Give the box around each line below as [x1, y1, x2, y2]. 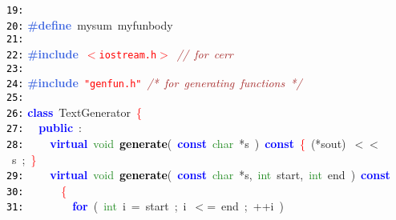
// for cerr [176, 45, 233, 62]
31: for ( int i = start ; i [6, 198, 187, 214]
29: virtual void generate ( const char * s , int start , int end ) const [6, 166, 390, 183]
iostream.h [99, 49, 157, 61]
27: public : [6, 119, 82, 136]
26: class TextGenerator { [6, 103, 142, 120]
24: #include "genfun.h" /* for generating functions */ [6, 74, 302, 91]
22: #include [6, 45, 79, 62]
